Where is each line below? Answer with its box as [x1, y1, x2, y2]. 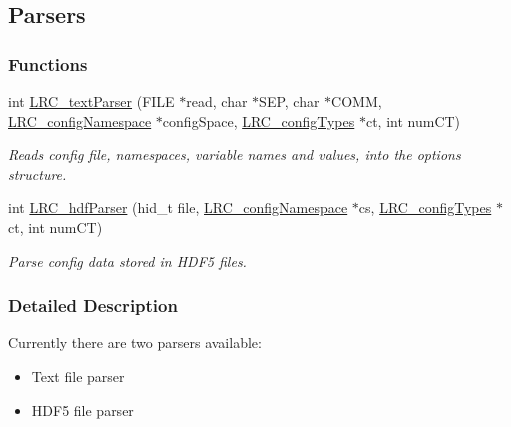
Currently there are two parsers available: [8, 332, 262, 353]
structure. [8, 163, 67, 184]
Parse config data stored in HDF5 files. [8, 250, 247, 271]
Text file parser [31, 365, 125, 386]
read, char [186, 91, 248, 111]
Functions [8, 51, 88, 76]
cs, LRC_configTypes [358, 197, 492, 218]
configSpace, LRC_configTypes [162, 110, 355, 131]
